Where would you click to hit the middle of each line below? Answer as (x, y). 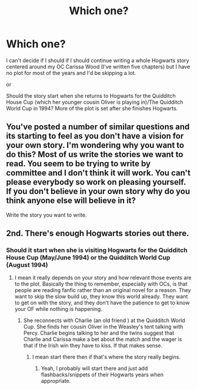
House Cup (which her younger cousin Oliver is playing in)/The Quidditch (95, 102)
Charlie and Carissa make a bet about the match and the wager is (103, 339)
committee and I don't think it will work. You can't (98, 173)
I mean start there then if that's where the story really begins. (106, 357)
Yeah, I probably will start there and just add (94, 368)
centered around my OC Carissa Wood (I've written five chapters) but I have (98, 67)
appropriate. (56, 381)
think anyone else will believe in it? (71, 201)
